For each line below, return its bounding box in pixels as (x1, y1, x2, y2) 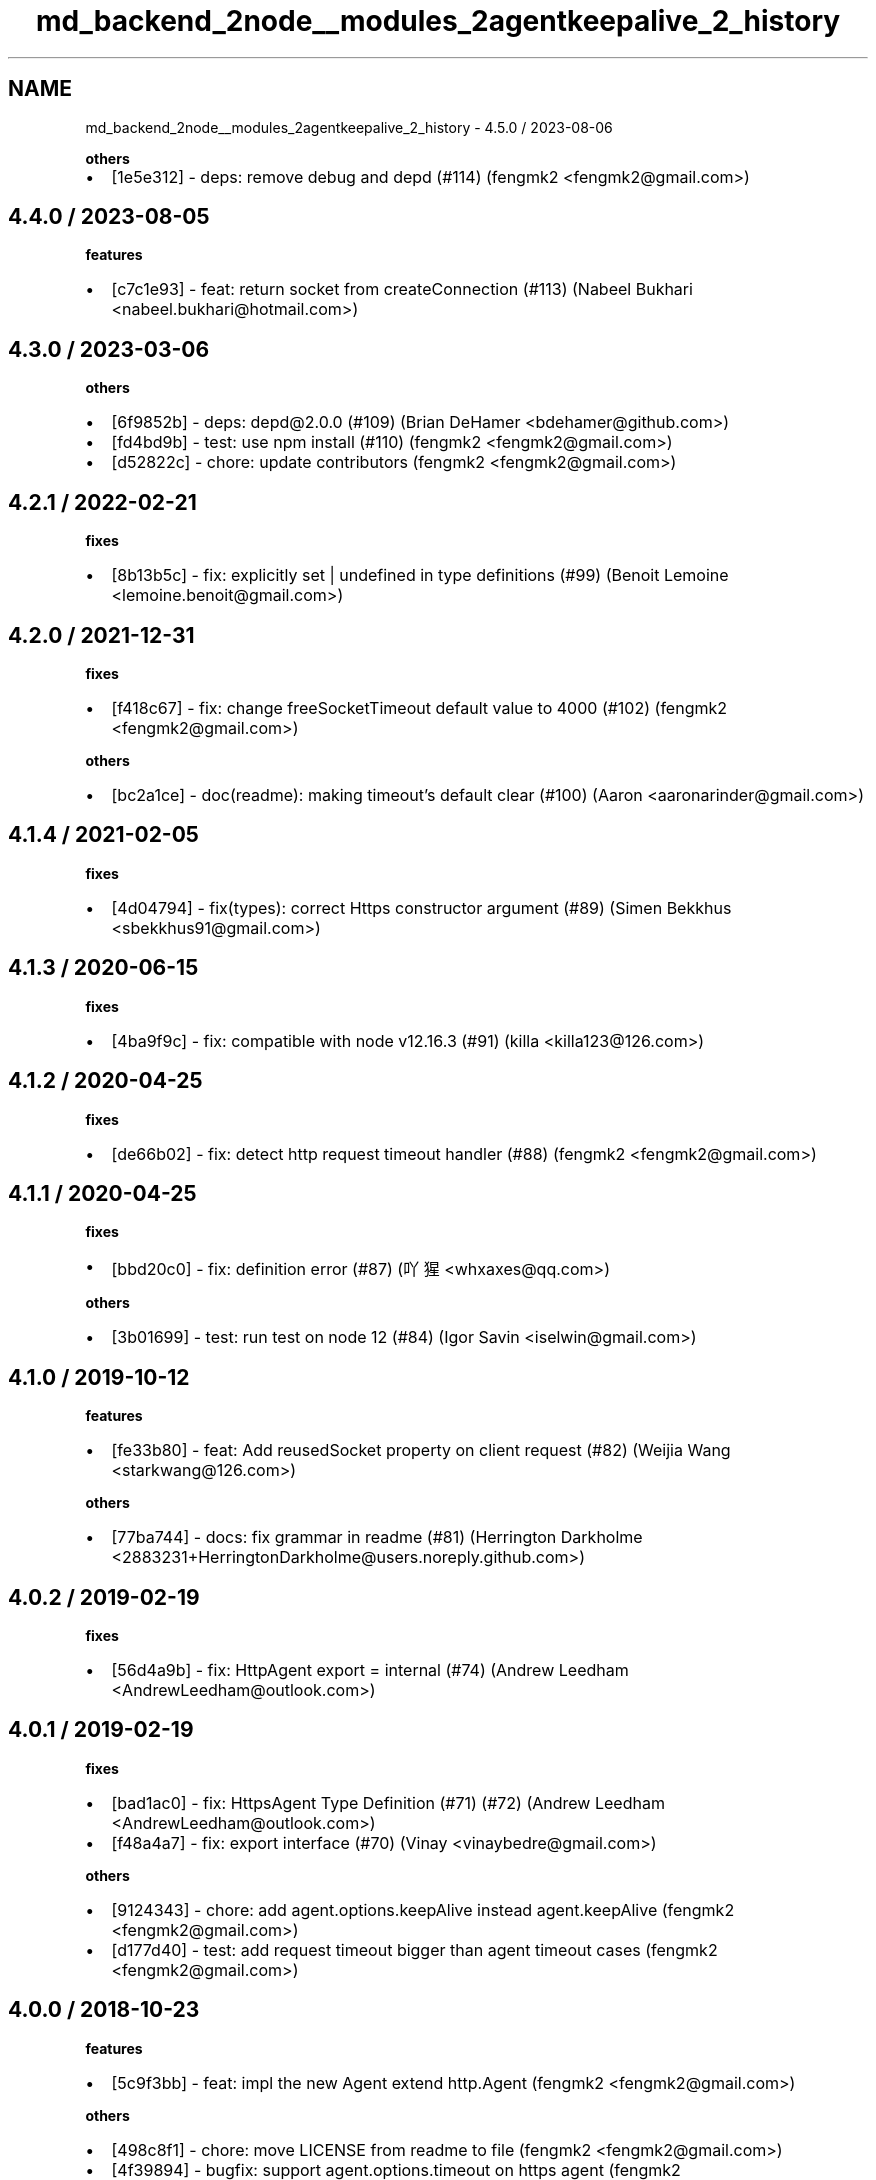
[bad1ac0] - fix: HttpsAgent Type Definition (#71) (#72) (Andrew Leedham (111, 1792, 665, 1813)
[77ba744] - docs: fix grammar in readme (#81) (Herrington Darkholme (111, 1527, 643, 1548)
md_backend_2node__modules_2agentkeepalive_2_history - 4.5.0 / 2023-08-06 (85, 118, 613, 136)
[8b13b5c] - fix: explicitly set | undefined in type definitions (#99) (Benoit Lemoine (111, 565, 729, 586)
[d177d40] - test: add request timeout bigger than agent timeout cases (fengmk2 (111, 1939, 718, 1960)
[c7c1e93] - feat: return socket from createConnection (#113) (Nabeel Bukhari (111, 279, 693, 300)
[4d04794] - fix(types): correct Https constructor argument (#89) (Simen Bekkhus (111, 897, 732, 918)
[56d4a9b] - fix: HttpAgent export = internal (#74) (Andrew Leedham (111, 1660, 629, 1681)
